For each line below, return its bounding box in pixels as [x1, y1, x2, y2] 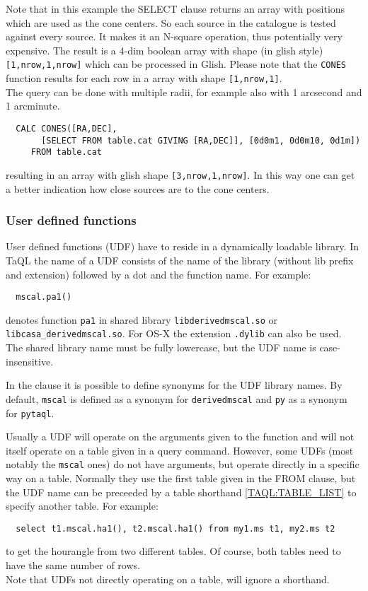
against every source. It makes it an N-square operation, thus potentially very [6, 29, 343, 44]
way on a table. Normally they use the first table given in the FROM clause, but [6, 471, 356, 485]
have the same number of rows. [6, 558, 140, 573]
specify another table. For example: [6, 498, 159, 513]
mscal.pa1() [16, 292, 72, 303]
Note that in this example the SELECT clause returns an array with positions [6, 1, 345, 16]
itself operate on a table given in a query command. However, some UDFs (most [6, 443, 354, 457]
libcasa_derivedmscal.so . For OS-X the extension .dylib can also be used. [6, 326, 342, 341]
